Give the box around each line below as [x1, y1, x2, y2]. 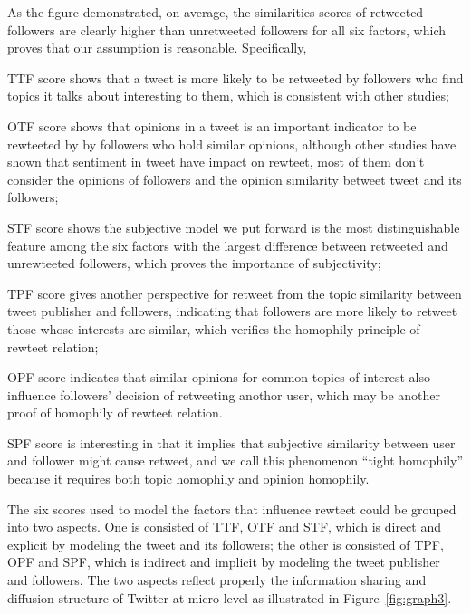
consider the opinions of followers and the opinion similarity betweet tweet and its [7, 169, 462, 188]
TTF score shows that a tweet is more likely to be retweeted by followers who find [7, 68, 464, 87]
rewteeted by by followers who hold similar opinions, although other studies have [7, 134, 457, 153]
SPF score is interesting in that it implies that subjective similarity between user [7, 433, 456, 452]
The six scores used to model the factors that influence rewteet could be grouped [7, 499, 457, 518]
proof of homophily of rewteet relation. [7, 403, 223, 422]
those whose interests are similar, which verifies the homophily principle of [7, 319, 420, 338]
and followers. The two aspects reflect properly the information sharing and [7, 571, 427, 590]
